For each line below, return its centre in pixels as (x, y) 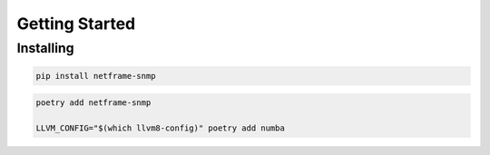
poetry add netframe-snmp (93, 103)
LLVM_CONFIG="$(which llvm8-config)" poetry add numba (160, 128)
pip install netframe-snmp (96, 76)
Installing (45, 48)
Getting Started (76, 24)
